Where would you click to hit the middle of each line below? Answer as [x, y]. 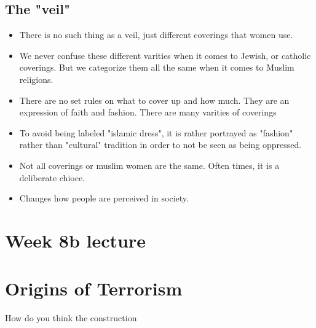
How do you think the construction [71, 318]
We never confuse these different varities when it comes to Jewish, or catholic [165, 55]
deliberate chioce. [52, 177]
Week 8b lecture [75, 240]
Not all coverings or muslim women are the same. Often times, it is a [149, 165]
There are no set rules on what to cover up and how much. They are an [154, 100]
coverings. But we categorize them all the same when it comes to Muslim [157, 67]
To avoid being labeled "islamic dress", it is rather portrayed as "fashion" [156, 132]
